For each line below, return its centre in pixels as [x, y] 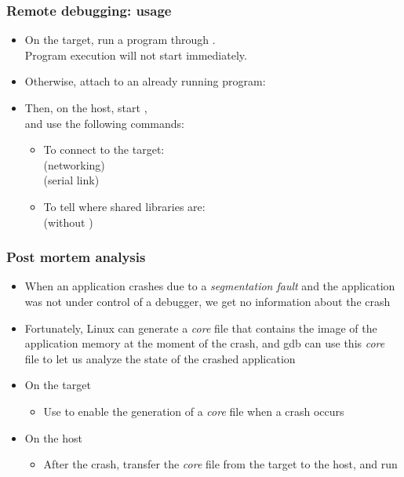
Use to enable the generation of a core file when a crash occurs [194, 411]
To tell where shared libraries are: [124, 206]
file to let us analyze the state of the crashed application [160, 358]
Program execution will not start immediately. [136, 55]
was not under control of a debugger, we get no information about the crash [207, 301]
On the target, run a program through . [120, 40]
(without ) [68, 222]
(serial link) [71, 180]
